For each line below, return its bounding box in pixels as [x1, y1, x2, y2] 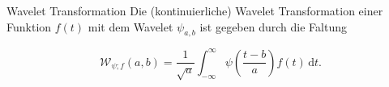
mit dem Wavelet [88, 18, 173, 35]
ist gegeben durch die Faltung [199, 18, 347, 35]
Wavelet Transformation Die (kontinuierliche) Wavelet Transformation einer [6, 2, 383, 19]
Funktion [6, 18, 52, 35]
